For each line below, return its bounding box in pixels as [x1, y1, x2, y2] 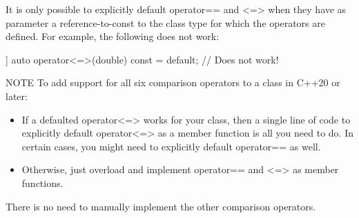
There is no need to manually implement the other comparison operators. [6, 199, 316, 213]
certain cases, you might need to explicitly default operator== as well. [21, 139, 321, 153]
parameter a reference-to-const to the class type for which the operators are [6, 15, 325, 30]
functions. [21, 175, 64, 190]
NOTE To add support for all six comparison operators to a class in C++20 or [6, 75, 340, 90]
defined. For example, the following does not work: [6, 29, 220, 43]
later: [6, 88, 28, 103]
